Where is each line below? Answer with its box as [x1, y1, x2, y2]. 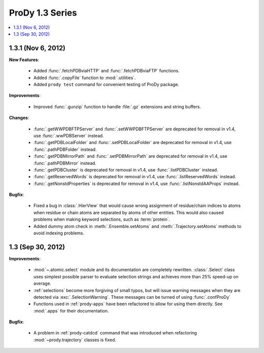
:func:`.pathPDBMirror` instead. [33, 160, 96, 166]
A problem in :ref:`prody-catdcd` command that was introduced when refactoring [33, 330, 198, 336]
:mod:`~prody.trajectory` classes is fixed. [33, 337, 116, 343]
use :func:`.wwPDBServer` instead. [33, 132, 104, 139]
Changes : [9, 115, 29, 121]
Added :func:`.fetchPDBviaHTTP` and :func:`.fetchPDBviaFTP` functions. [33, 68, 180, 74]
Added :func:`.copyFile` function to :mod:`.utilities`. [33, 75, 136, 81]
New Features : [9, 57, 39, 62]
